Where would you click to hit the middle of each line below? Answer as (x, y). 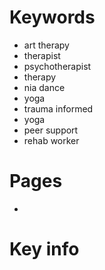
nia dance (44, 87)
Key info (44, 249)
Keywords (52, 17)
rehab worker (51, 140)
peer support (51, 130)
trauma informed (58, 108)
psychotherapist (57, 66)
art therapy (46, 45)
